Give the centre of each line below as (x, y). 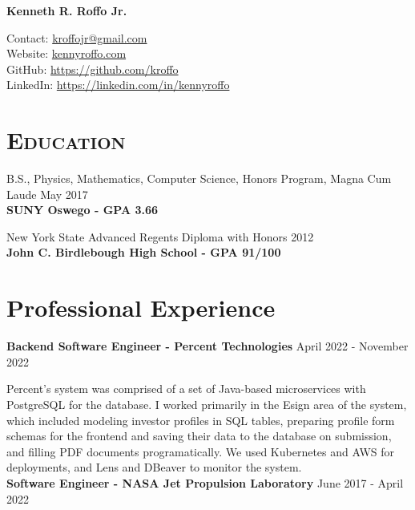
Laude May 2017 (47, 194)
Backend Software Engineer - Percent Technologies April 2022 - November (207, 346)
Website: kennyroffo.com (66, 53)
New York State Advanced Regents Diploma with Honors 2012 (160, 236)
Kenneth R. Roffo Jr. (67, 10)
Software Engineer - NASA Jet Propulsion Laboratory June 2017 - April (205, 482)
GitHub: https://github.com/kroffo (93, 69)
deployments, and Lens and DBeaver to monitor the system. (154, 467)
